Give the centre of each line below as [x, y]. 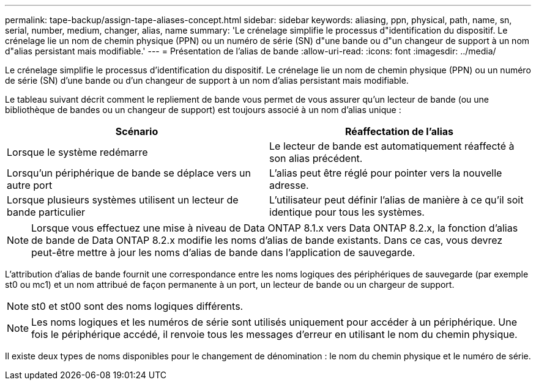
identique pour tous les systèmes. [347, 212]
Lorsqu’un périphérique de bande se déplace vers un [129, 173]
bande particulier [46, 212]
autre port [30, 185]
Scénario [137, 131]
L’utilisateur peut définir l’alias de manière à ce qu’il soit [396, 200]
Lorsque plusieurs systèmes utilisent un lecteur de [123, 200]
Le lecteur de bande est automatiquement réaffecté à [392, 146]
